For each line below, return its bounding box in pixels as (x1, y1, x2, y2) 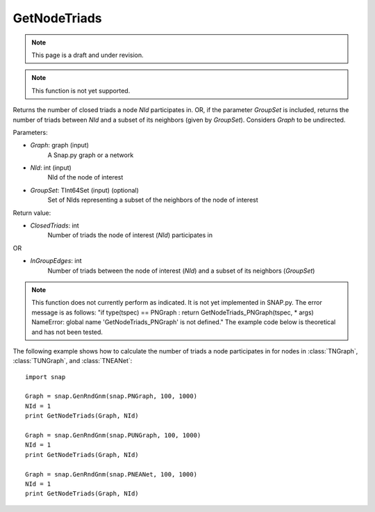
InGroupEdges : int (30, 257, 83, 265)
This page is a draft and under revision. (31, 51, 144, 59)
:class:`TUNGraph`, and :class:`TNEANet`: (12, 357, 133, 365)
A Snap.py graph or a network (47, 150, 134, 159)
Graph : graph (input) (30, 141, 90, 150)
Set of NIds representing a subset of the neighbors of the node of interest (47, 195, 258, 205)
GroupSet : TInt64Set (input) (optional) (30, 186, 139, 194)
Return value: (12, 209, 51, 217)
